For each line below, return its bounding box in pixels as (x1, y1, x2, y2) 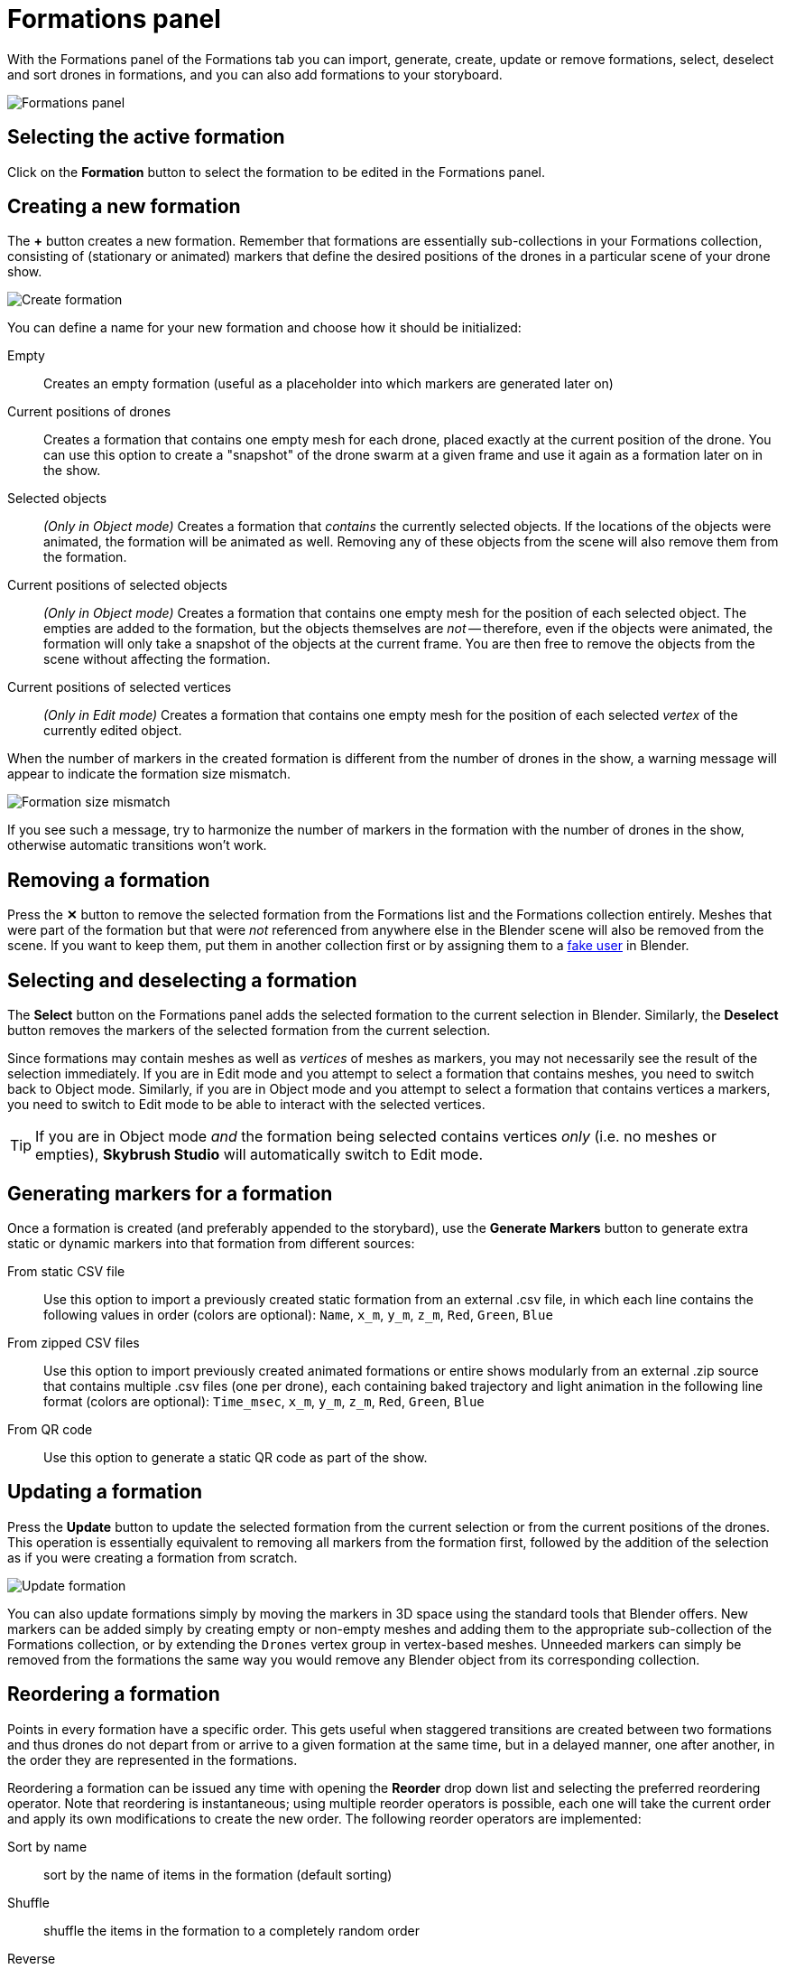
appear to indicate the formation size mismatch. (7, 766, 291, 782)
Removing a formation (7, 868, 210, 891)
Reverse (7, 1950, 56, 1966)
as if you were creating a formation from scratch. (7, 1549, 298, 1565)
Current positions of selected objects (7, 577, 227, 593)
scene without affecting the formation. (43, 651, 271, 667)
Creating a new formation (7, 195, 241, 219)
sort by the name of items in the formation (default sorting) (43, 1866, 393, 1882)
